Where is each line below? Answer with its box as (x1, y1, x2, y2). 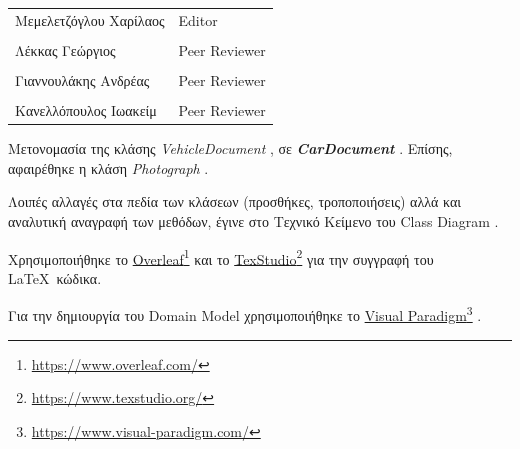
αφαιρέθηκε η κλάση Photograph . (8, 157, 209, 178)
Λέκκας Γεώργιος (15, 39, 116, 60)
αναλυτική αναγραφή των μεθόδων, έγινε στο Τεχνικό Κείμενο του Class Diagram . (8, 210, 499, 231)
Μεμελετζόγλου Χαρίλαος (15, 9, 165, 30)
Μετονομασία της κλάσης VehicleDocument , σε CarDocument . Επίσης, (8, 138, 453, 159)
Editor (178, 9, 218, 30)
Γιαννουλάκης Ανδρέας (15, 69, 150, 90)
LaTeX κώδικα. (8, 267, 102, 288)
